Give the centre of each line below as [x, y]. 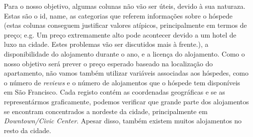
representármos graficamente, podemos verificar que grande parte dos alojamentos [126, 101]
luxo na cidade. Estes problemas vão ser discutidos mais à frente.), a [106, 44]
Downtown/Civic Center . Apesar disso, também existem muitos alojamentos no [123, 121]
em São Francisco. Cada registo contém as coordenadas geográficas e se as [115, 92]
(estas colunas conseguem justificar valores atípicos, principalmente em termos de [126, 25]
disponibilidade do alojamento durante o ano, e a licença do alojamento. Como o [125, 53]
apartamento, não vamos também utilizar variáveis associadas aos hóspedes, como [126, 73]
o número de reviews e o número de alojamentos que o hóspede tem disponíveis [122, 82]
